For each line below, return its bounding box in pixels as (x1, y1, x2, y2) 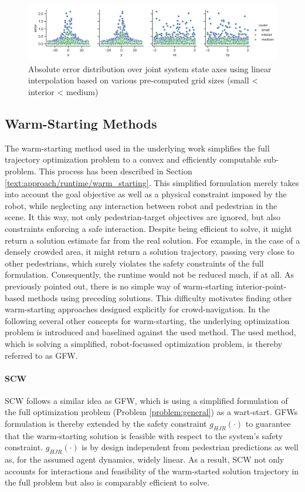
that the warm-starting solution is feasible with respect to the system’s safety (5, 429, 283, 442)
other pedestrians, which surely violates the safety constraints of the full (5, 257, 264, 269)
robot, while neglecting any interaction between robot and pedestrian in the (5, 199, 277, 211)
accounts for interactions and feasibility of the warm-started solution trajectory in (5, 464, 299, 477)
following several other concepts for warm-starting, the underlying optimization (5, 314, 290, 326)
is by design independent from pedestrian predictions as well (82, 441, 299, 453)
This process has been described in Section (39, 165, 192, 177)
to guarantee (245, 417, 291, 430)
